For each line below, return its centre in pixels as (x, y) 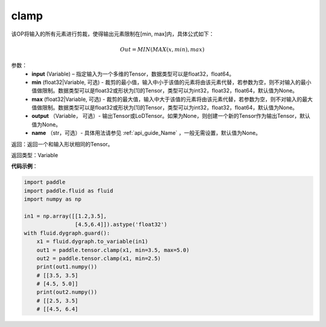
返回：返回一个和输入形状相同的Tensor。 (62, 144)
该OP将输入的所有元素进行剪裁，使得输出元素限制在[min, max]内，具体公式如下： (113, 34)
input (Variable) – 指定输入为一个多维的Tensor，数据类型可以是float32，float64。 (133, 74)
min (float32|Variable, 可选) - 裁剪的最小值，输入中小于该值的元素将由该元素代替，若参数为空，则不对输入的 (166, 82)
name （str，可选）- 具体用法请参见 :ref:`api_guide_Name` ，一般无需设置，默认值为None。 (146, 133)
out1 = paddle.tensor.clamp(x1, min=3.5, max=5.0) (113, 250)
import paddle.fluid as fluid (69, 191)
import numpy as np (53, 199)
